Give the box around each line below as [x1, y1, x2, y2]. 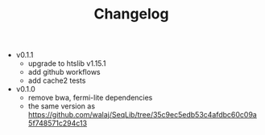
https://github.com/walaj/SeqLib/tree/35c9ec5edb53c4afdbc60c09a [27, 110, 258, 120]
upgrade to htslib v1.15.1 [27, 59, 106, 68]
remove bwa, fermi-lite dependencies [27, 93, 153, 103]
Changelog [93, 5, 169, 23]
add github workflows [27, 67, 101, 77]
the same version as [27, 101, 95, 111]
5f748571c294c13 [27, 118, 87, 129]
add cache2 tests [27, 76, 86, 85]
